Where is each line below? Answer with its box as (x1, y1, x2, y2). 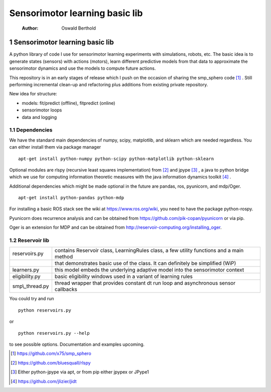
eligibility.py (12, 273, 41, 280)
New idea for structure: (9, 91, 57, 97)
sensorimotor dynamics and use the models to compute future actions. (9, 65, 156, 71)
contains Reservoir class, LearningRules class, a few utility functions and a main (54, 247, 244, 254)
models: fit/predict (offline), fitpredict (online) (22, 100, 115, 106)
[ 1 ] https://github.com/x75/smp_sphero (11, 350, 91, 356)
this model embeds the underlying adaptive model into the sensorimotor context (54, 267, 244, 274)
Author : (22, 25, 39, 31)
